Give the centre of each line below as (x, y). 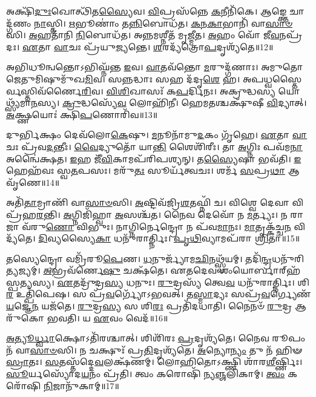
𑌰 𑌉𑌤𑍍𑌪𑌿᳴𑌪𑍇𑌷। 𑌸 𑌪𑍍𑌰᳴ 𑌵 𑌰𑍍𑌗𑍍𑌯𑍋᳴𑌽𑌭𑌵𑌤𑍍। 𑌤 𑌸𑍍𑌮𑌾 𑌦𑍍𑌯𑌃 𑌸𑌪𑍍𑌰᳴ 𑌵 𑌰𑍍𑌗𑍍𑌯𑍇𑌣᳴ (159, 294)
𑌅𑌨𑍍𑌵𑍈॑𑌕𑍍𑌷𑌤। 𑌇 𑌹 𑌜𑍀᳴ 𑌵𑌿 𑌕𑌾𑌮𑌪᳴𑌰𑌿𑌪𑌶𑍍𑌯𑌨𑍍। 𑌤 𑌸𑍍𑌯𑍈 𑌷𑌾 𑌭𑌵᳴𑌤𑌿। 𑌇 (154, 158)
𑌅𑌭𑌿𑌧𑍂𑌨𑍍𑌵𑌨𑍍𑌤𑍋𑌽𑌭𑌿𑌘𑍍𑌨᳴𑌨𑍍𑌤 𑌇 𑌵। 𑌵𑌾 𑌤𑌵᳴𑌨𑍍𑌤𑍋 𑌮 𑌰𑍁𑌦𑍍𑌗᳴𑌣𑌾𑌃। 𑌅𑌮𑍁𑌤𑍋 (155, 67)
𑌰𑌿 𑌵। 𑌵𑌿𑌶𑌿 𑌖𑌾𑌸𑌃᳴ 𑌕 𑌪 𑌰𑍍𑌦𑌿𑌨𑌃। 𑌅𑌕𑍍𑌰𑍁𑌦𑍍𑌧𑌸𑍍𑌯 (178, 90)
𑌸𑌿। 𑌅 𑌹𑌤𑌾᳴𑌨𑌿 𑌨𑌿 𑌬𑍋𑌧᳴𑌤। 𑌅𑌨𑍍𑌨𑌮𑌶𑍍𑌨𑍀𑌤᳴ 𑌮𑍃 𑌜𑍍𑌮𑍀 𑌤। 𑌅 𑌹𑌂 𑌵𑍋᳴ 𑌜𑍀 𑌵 (143, 35)
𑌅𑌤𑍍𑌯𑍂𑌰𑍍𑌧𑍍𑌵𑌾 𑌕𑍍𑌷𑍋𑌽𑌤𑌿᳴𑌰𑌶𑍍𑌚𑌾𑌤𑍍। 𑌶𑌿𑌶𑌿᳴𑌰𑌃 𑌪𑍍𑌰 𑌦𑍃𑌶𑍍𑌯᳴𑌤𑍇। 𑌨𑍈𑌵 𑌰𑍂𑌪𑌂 (156, 338)
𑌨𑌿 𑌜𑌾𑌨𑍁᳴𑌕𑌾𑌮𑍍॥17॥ (81, 385)
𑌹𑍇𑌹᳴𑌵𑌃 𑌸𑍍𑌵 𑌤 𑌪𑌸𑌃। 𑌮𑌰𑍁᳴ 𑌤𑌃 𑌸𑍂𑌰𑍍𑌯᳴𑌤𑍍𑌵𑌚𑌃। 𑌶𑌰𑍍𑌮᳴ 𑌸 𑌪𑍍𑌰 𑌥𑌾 (146, 170)
